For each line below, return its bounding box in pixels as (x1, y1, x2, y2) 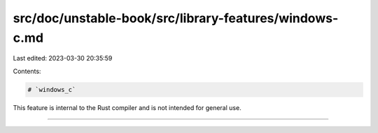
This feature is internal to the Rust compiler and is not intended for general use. (13, 103, 241, 111)
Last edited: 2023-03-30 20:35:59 (13, 54, 113, 63)
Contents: (13, 67, 41, 75)
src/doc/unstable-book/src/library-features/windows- (13, 10, 339, 26)
